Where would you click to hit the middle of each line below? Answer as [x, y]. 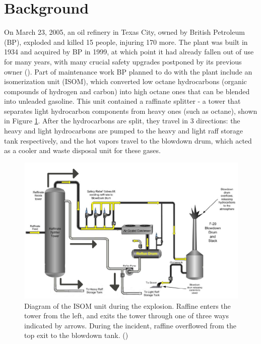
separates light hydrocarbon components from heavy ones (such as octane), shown [131, 111]
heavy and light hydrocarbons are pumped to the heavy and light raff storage [124, 131]
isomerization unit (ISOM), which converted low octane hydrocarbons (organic [125, 81]
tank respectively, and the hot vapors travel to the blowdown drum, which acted [128, 140]
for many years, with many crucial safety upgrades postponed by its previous [123, 61]
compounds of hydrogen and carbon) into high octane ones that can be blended [127, 91]
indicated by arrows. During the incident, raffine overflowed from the [130, 325]
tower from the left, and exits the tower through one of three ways [126, 316]
